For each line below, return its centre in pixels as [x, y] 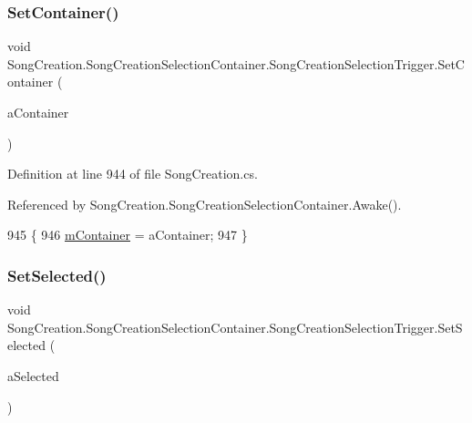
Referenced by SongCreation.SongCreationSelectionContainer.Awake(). [205, 204]
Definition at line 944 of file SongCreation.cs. [133, 174]
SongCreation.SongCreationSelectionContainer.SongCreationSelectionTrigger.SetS [235, 327]
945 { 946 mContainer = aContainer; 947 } [128, 235]
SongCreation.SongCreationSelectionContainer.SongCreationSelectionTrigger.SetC [236, 63]
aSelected [33, 375]
